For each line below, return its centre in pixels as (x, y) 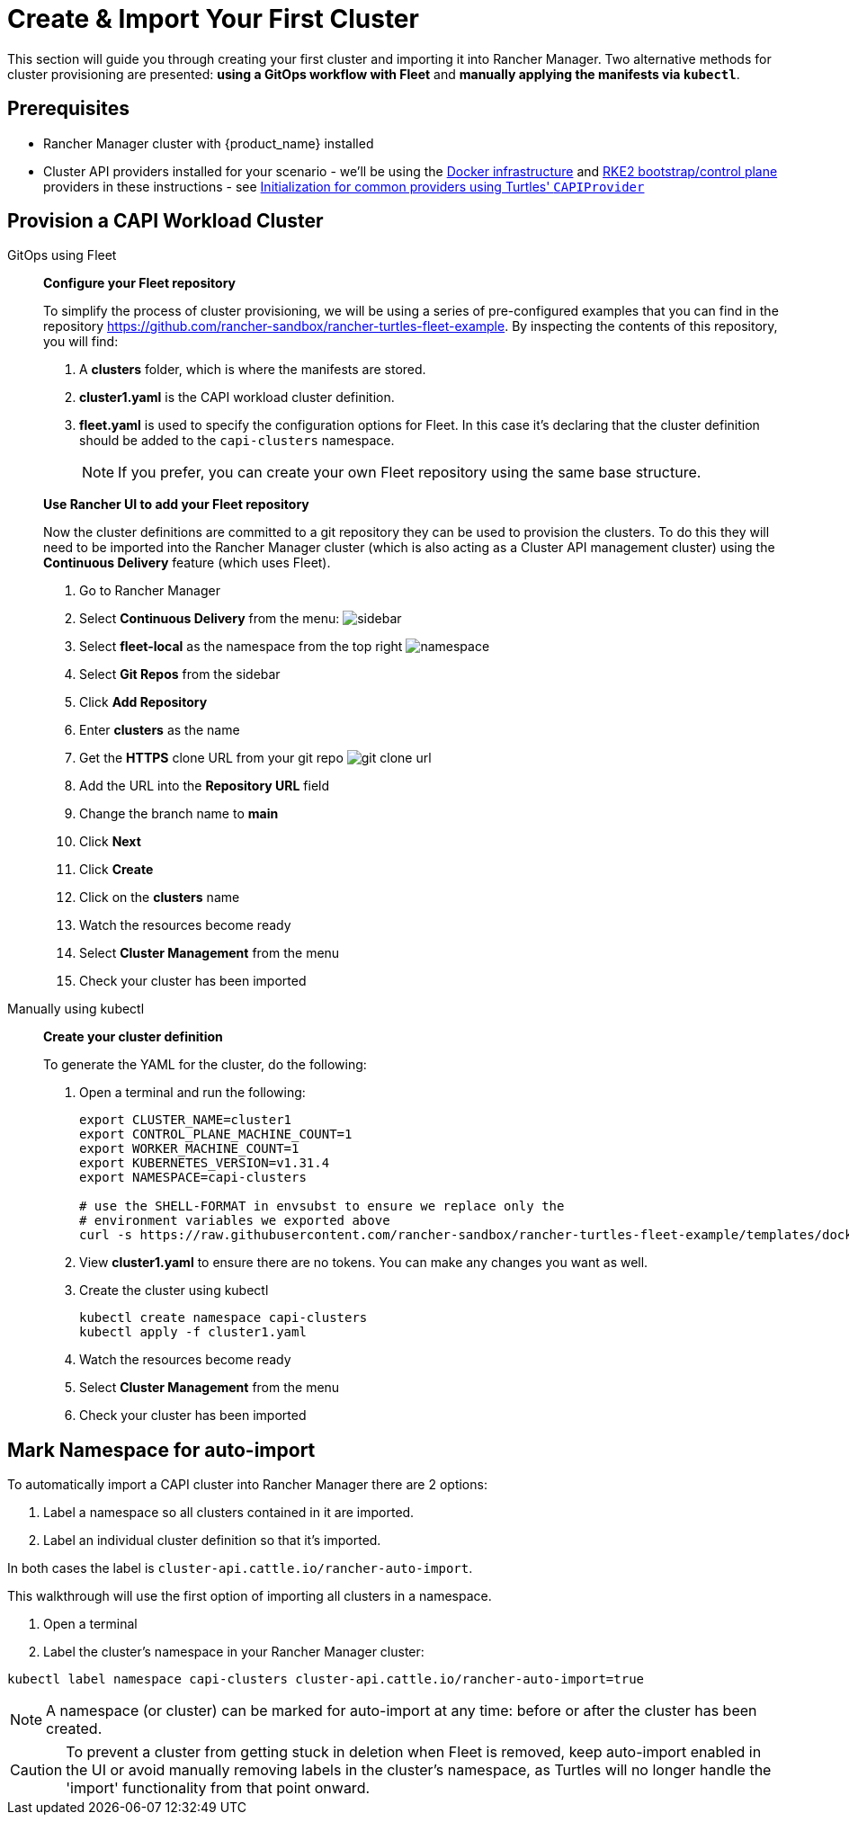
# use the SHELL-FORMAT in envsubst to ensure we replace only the (322, 1206)
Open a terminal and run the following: (192, 1093)
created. (74, 1729)
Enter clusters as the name (160, 730)
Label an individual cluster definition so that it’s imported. (212, 1541)
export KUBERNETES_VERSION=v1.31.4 (205, 1163)
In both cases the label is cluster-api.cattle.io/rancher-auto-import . (240, 1568)
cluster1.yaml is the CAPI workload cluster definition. (237, 397)
